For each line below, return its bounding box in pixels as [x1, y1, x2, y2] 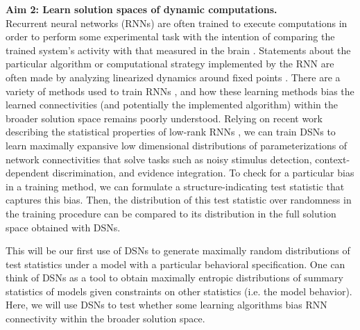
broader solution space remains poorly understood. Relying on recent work [6, 110, 323, 125]
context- [315, 151, 350, 166]
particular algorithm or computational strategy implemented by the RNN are [6, 56, 334, 71]
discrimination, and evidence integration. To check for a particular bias [52, 165, 354, 180]
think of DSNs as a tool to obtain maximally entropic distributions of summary [6, 270, 343, 285]
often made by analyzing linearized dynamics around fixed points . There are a [6, 69, 341, 84]
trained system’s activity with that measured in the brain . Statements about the [6, 42, 351, 57]
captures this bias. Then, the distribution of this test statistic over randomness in [6, 192, 352, 207]
